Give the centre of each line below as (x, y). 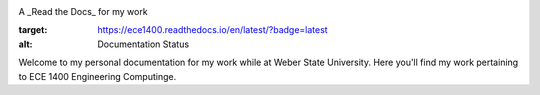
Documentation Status (143, 44)
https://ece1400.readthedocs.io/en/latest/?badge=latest (213, 30)
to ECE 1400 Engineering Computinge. (97, 76)
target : (33, 30)
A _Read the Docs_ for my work (83, 11)
